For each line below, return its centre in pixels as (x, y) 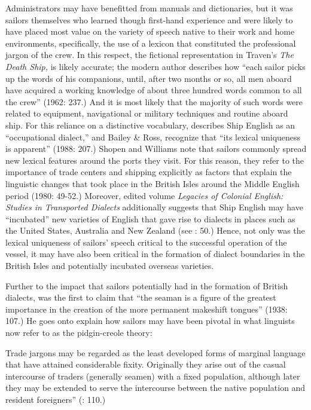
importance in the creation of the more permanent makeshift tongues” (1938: (147, 309)
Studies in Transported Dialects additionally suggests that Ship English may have (154, 207)
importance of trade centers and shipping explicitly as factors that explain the (149, 172)
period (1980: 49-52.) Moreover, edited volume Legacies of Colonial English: (144, 195)
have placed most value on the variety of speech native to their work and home (150, 31)
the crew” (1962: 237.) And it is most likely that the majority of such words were (154, 101)
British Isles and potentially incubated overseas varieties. (110, 266)
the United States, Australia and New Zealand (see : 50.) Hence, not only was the (155, 230)
